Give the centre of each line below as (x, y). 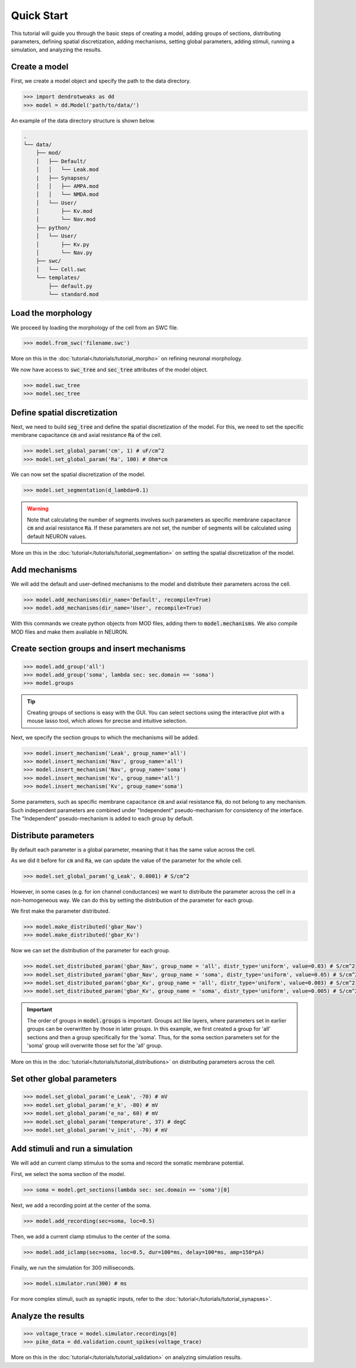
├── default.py (71, 286)
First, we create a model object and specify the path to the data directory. (101, 81)
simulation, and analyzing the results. (56, 50)
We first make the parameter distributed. (61, 911)
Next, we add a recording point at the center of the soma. (81, 1205)
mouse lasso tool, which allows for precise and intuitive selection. (107, 721)
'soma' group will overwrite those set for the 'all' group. (95, 1046)
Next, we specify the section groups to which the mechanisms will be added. (105, 737)
